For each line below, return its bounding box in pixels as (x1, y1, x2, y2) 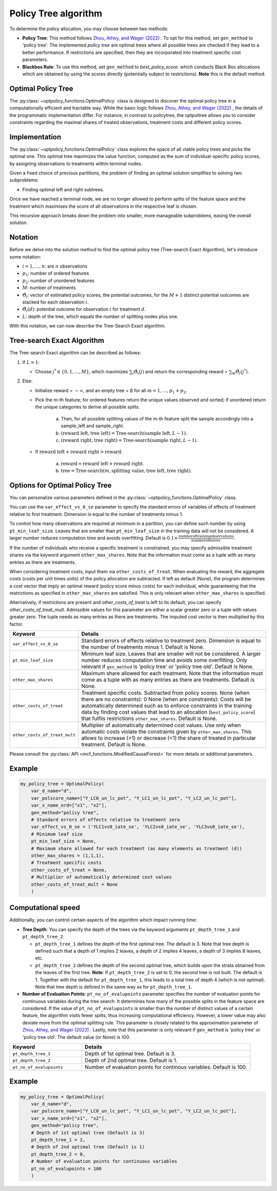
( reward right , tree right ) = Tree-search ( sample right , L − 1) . (61, 437, 198, 443)
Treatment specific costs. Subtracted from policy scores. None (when (81, 690, 250, 697)
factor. (9, 621, 24, 627)
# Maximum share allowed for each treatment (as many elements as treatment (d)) (31, 845, 242, 851)
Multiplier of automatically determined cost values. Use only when (81, 722, 241, 729)
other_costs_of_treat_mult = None (31, 881, 118, 887)
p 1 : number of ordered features (22, 270, 89, 278)
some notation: (9, 254, 41, 260)
